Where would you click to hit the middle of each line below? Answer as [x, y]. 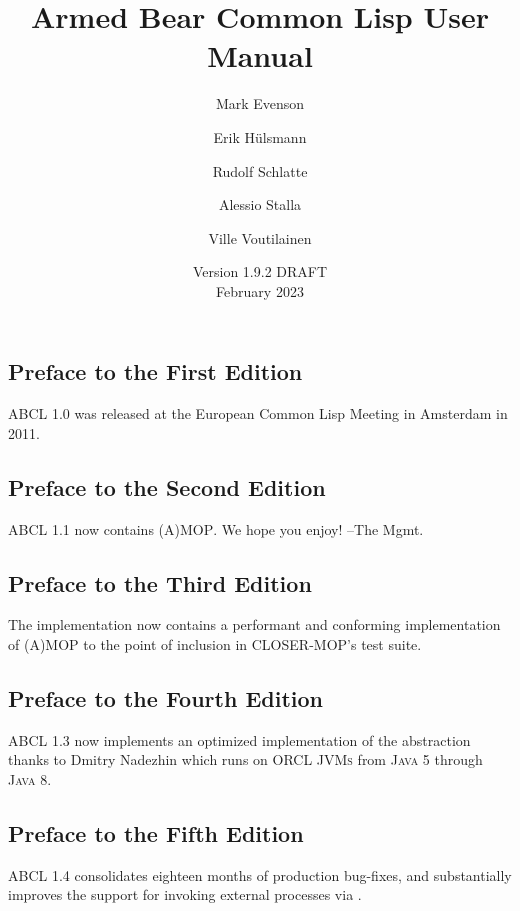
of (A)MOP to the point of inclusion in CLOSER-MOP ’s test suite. [215, 644]
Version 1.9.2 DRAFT [260, 271]
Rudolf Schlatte [260, 170]
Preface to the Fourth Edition [165, 698]
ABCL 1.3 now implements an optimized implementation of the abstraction [239, 739]
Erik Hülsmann [260, 136]
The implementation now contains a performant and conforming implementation [254, 624]
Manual [260, 55]
